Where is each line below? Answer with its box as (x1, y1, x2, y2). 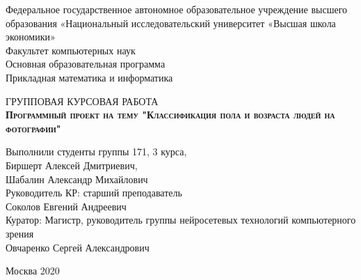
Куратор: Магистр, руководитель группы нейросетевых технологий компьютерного (6, 212, 356, 227)
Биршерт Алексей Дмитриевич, (6, 157, 138, 172)
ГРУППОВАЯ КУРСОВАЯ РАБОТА (6, 93, 159, 108)
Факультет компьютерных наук (6, 42, 136, 57)
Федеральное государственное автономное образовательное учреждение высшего (6, 2, 348, 16)
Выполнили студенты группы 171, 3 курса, (6, 144, 187, 159)
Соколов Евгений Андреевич (6, 199, 127, 213)
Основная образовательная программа (6, 56, 166, 71)
